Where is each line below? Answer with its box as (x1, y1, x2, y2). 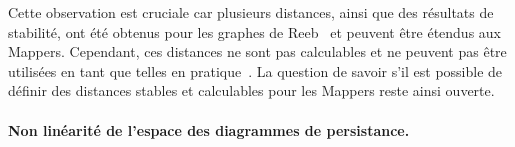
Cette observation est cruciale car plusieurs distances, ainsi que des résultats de (8, 2, 494, 22)
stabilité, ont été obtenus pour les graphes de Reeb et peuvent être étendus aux (8, 21, 502, 42)
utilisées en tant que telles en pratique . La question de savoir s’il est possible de (8, 60, 503, 81)
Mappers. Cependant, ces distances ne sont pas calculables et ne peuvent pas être (8, 41, 507, 62)
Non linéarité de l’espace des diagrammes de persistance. (8, 119, 410, 140)
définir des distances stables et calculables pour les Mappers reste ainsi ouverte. (8, 80, 495, 101)
